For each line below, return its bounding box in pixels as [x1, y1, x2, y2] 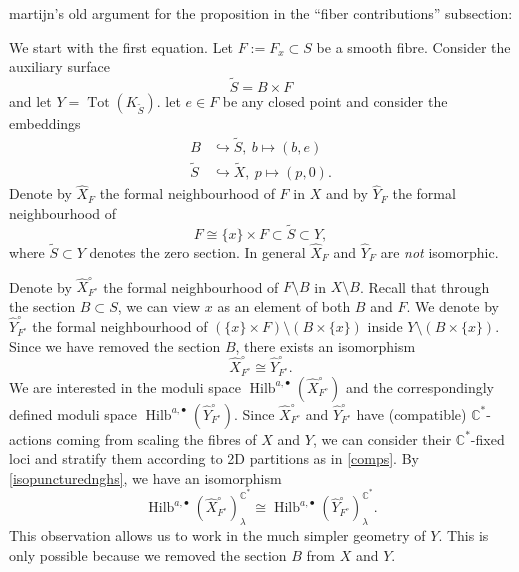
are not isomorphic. [380, 241, 499, 262]
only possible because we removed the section [9, 544, 287, 565]
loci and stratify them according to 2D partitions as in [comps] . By [9, 448, 419, 469]
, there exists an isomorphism [235, 335, 416, 356]
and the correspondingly [346, 376, 494, 397]
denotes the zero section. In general [89, 241, 306, 262]
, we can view [117, 295, 201, 316]
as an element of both [217, 295, 351, 316]
